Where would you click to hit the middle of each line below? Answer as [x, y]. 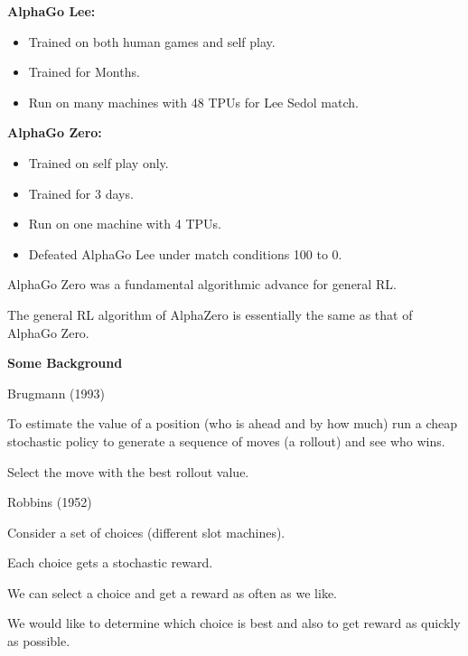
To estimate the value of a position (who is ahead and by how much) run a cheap [233, 423]
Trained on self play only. [98, 162]
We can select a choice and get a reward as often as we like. [172, 592]
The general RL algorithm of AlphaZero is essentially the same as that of [210, 314]
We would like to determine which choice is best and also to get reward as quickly [234, 623]
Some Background [65, 363]
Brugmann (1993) [56, 393]
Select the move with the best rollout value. [128, 471]
